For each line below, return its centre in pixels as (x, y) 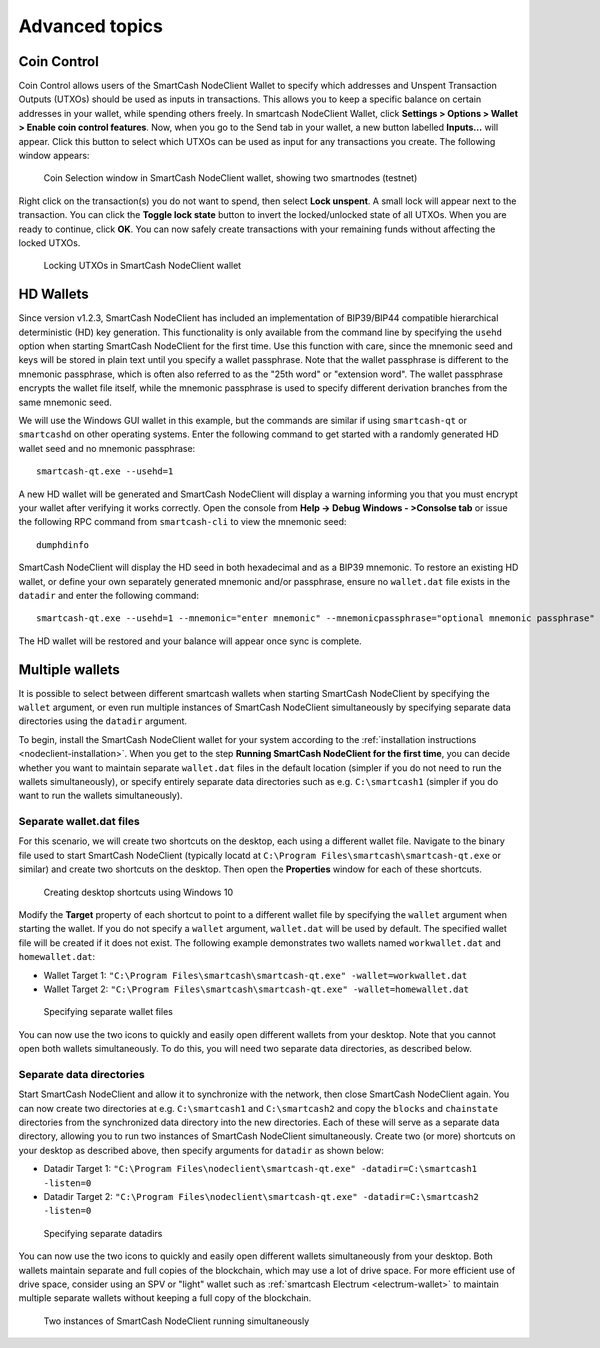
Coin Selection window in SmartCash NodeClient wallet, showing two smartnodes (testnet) (230, 178)
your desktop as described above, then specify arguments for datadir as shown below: (201, 1150)
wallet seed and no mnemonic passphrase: (107, 448)
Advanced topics (91, 26)
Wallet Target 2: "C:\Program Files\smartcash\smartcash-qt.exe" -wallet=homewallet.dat (256, 989)
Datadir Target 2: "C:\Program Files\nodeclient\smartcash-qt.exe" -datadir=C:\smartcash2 (261, 1197)
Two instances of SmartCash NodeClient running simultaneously (176, 1321)
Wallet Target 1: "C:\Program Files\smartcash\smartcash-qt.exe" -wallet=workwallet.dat (255, 975)
